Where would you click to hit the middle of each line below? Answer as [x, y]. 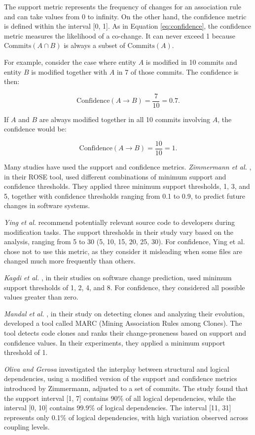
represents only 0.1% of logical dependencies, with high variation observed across [126, 417]
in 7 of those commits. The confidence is [178, 71]
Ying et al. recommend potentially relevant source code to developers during [120, 222]
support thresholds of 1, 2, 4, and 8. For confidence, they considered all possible [125, 287]
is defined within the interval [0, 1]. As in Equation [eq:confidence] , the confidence [127, 26]
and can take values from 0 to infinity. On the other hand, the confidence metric [125, 16]
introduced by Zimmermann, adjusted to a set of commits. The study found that [126, 388]
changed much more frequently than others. [70, 261]
